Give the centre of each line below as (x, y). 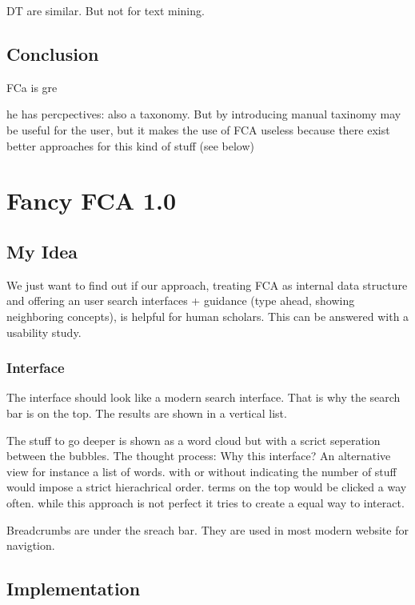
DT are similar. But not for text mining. (106, 10)
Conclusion (53, 53)
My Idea (42, 251)
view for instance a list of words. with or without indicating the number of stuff (202, 471)
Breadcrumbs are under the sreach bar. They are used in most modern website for (207, 529)
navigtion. (31, 545)
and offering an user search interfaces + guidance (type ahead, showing (181, 300)
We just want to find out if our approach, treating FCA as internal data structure (207, 284)
